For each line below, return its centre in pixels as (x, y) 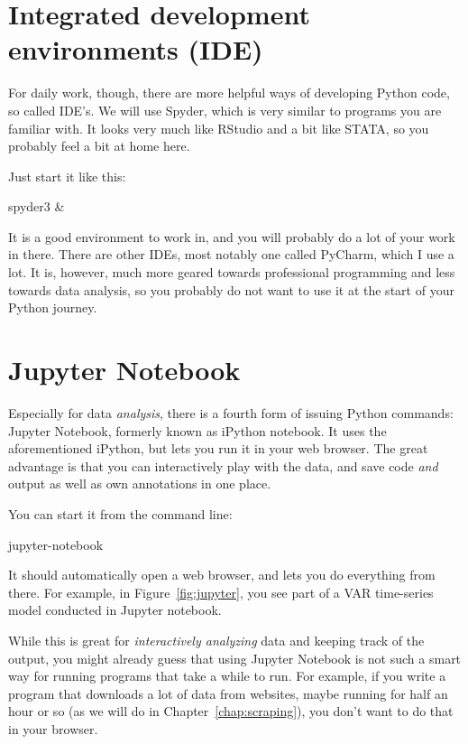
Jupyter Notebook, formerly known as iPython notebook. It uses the (197, 430)
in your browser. (53, 728)
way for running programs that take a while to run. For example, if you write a (227, 676)
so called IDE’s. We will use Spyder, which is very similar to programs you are (225, 110)
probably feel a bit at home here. (99, 146)
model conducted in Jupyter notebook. (115, 610)
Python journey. (53, 307)
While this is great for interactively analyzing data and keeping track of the (216, 640)
